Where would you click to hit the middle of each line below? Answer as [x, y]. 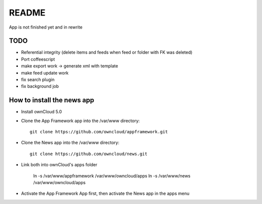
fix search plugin [38, 79]
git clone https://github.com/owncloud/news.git [89, 154]
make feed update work [45, 73]
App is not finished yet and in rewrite [46, 27]
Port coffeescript [38, 59]
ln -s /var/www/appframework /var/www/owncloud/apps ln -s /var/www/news [112, 176]
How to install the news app [52, 100]
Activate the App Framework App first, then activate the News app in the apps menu [105, 193]
